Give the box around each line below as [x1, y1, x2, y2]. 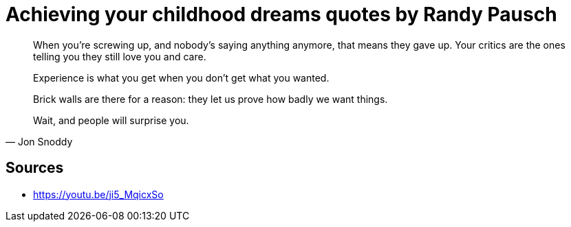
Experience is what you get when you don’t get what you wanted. [33, 71, 330, 84]
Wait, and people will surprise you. [33, 114, 189, 126]
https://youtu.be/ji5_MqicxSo [33, 188, 164, 200]
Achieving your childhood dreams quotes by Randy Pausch [6, 3, 557, 26]
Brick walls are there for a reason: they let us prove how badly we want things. [33, 93, 388, 105]
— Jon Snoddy [6, 135, 73, 147]
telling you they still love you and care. [33, 50, 206, 62]
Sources [6, 159, 64, 177]
